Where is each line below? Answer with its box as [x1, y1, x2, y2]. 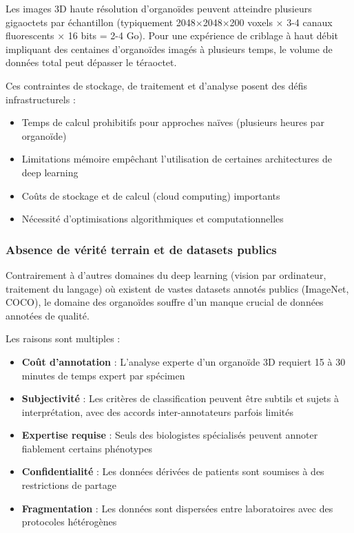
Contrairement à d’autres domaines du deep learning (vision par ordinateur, [6, 267, 326, 282]
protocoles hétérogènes [21, 514, 117, 529]
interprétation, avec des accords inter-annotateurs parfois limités [21, 404, 293, 419]
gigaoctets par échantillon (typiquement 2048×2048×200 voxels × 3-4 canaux [6, 14, 333, 29]
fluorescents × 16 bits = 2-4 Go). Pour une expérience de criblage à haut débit [6, 28, 338, 43]
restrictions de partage [21, 478, 116, 492]
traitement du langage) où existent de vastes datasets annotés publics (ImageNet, [6, 281, 349, 295]
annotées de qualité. [6, 308, 90, 322]
